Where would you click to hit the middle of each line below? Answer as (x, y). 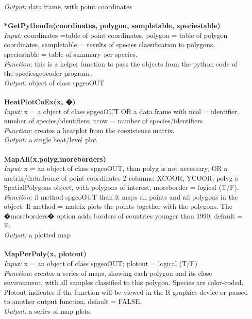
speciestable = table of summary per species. (71, 54)
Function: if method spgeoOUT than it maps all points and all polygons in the (121, 196)
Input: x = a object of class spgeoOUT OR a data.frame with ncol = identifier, (122, 111)
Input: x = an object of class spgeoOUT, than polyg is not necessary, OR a (116, 168)
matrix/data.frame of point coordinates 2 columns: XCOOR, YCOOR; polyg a (121, 177)
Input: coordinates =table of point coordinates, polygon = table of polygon (116, 35)
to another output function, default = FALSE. (73, 301)
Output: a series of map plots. (48, 311)
